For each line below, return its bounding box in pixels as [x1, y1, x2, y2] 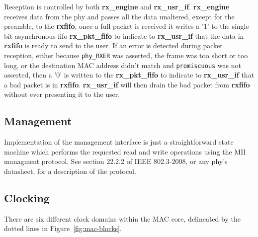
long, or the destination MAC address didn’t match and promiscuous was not [4, 60, 241, 70]
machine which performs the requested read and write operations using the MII [4, 146, 246, 157]
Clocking [4, 190, 50, 206]
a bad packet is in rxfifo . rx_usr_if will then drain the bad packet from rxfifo [4, 79, 250, 89]
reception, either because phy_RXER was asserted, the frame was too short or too [4, 50, 248, 60]
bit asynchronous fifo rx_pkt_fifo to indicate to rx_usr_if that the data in [4, 30, 244, 41]
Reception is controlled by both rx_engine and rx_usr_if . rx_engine [4, 1, 230, 11]
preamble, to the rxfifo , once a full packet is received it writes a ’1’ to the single [4, 21, 249, 31]
